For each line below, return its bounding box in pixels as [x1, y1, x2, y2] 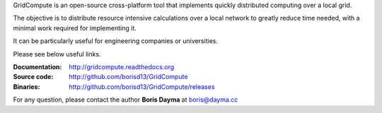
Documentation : [13, 62, 62, 71]
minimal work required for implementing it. [13, 23, 137, 32]
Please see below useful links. [13, 49, 102, 58]
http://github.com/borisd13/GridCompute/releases [69, 82, 215, 91]
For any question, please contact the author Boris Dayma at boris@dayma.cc [13, 95, 238, 104]
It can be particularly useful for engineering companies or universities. [13, 37, 219, 45]
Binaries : [13, 82, 40, 91]
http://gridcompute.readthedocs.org [69, 62, 175, 71]
